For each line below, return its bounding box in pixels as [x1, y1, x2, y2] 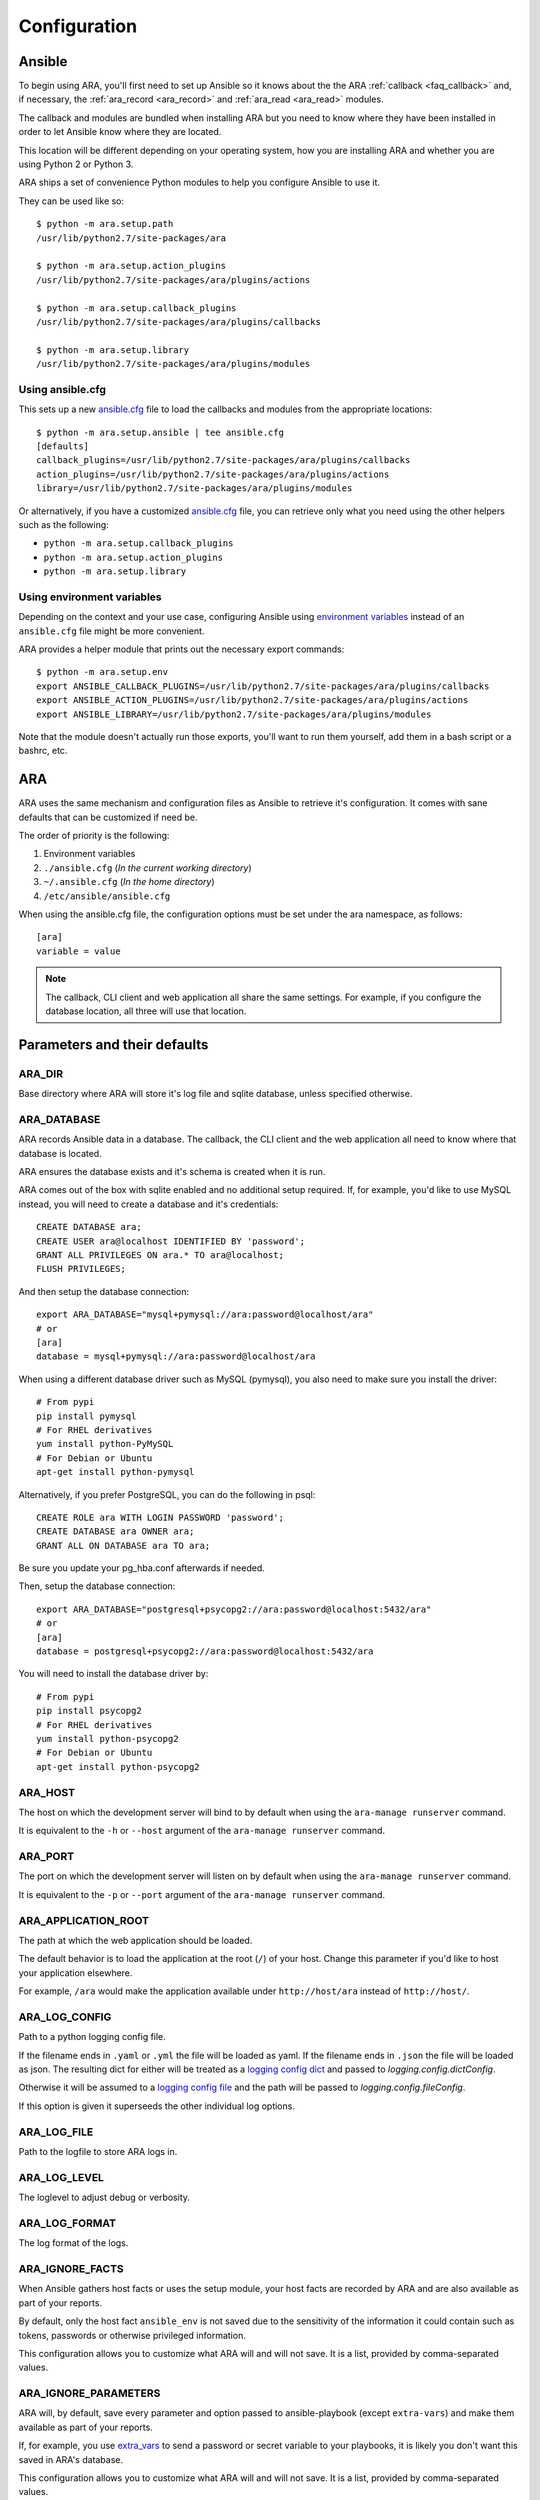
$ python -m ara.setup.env [36, 666, 169, 678]
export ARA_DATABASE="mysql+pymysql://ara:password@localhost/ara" [36, 1309, 374, 1320]
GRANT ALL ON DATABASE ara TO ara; [36, 1540, 211, 1551]
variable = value [36, 945, 121, 957]
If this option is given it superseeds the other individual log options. [18, 2100, 295, 2112]
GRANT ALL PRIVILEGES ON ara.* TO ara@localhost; [36, 1250, 285, 1261]
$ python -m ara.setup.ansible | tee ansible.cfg [36, 426, 285, 438]
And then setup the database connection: [18, 1285, 190, 1297]
